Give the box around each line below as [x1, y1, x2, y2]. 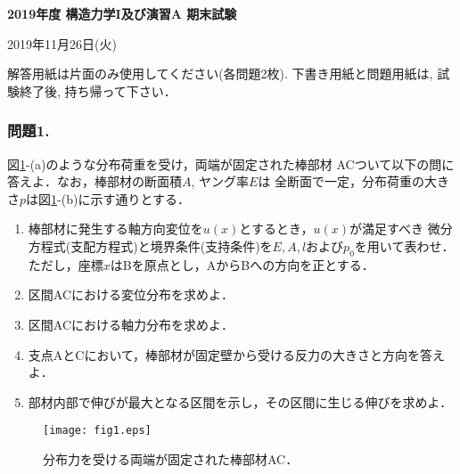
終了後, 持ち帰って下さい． [19, 81, 177, 100]
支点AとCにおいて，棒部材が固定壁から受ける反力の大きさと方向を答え [28, 345, 446, 364]
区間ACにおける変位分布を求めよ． [28, 285, 234, 304]
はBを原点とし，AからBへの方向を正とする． [110, 255, 374, 274]
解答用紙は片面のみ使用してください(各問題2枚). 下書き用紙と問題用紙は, [7, 64, 433, 83]
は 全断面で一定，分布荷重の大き [258, 172, 450, 191]
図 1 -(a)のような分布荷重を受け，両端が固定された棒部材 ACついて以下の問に [7, 154, 455, 173]
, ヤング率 [191, 172, 250, 191]
